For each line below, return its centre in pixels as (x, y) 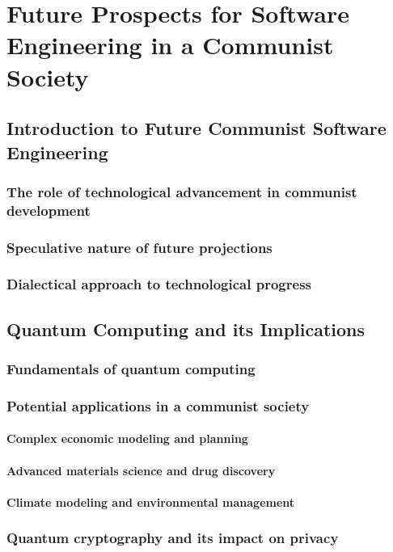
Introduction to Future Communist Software (196, 128)
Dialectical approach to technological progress (159, 284)
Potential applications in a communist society (158, 405)
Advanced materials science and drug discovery (141, 470)
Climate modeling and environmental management (151, 501)
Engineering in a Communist (170, 45)
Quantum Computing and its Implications (186, 329)
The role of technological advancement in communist (182, 191)
